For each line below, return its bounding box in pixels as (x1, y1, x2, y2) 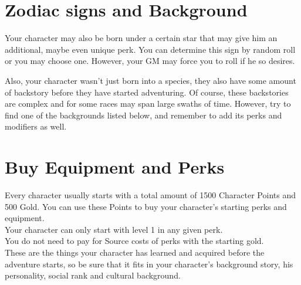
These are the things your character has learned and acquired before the (5, 246, 265, 258)
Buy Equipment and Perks (5, 155, 225, 179)
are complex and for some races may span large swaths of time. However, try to (5, 97, 291, 110)
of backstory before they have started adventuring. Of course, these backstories (5, 86, 289, 98)
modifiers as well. (5, 120, 67, 133)
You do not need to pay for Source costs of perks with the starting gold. (5, 235, 264, 247)
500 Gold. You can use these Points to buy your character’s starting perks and (5, 200, 287, 212)
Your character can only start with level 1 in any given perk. (5, 223, 223, 235)
